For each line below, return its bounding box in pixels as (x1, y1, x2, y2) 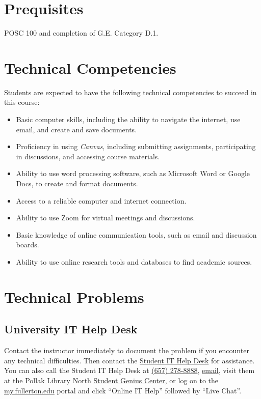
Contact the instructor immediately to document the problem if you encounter (4, 345, 249, 356)
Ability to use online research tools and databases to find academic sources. (16, 256, 252, 267)
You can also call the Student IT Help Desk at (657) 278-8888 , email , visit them (4, 365, 255, 376)
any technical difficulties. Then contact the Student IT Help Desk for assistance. (4, 355, 255, 365)
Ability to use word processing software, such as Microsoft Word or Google (16, 168, 250, 179)
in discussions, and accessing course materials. (16, 151, 160, 161)
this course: (4, 97, 40, 107)
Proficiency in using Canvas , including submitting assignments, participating (16, 141, 256, 152)
